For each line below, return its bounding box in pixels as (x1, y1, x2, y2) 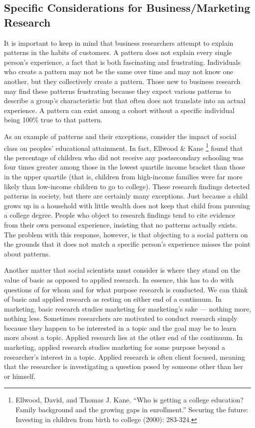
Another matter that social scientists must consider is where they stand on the (4, 265, 240, 275)
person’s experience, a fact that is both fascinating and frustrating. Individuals (4, 57, 241, 67)
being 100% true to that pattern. (4, 114, 103, 125)
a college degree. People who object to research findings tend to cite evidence (4, 210, 235, 220)
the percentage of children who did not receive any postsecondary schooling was (4, 152, 244, 162)
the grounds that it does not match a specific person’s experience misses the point (4, 239, 251, 249)
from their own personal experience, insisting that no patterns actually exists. (4, 219, 237, 229)
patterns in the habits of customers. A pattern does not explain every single (4, 47, 232, 57)
